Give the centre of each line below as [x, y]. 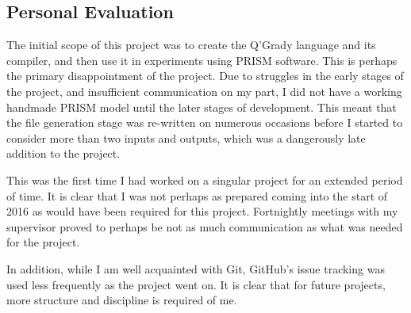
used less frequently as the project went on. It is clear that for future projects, [196, 284]
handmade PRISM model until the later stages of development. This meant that [202, 107]
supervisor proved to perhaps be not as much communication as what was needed [205, 226]
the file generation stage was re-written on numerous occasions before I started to [205, 122]
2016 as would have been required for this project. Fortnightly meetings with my [202, 211]
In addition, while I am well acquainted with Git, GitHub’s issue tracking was [196, 268]
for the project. [43, 242]
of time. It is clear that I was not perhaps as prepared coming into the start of [197, 195]
